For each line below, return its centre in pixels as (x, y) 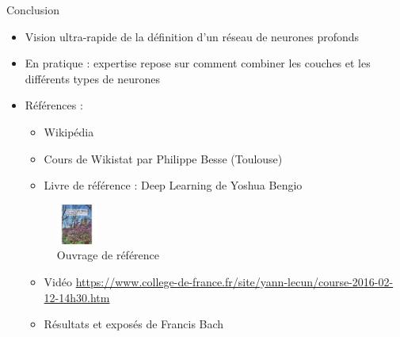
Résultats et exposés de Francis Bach (134, 324)
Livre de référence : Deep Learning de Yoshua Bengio (173, 185)
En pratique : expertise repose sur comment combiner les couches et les (198, 63)
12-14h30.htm (77, 297)
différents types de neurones (93, 78)
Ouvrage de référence (108, 255)
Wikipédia (69, 131)
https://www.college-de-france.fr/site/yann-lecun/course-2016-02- (234, 281)
